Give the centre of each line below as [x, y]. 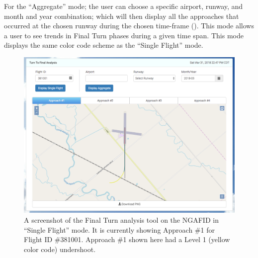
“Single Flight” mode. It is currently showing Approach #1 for [119, 229]
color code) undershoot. [60, 249]
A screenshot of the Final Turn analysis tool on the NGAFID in [121, 220]
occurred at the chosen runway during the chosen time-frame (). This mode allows [129, 26]
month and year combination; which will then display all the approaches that [122, 16]
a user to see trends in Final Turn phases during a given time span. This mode [124, 35]
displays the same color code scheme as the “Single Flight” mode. [104, 45]
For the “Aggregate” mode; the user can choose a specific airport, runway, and [124, 6]
